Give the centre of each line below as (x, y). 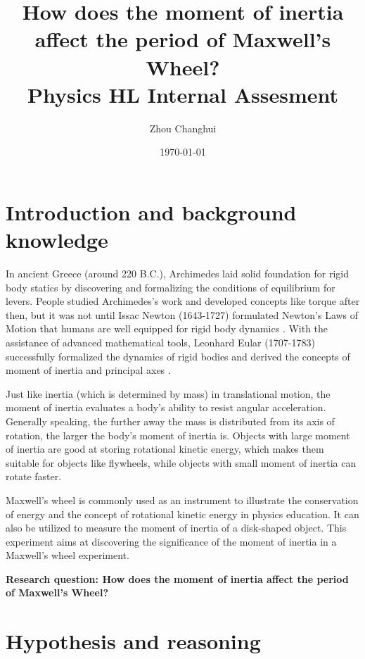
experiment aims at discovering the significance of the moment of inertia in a (171, 541)
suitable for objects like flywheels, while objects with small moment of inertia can (181, 462)
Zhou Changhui (183, 128)
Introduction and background (151, 212)
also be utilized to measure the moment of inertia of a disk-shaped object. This (176, 528)
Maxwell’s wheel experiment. (68, 555)
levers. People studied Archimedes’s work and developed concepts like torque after (183, 301)
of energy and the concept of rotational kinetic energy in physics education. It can (182, 514)
